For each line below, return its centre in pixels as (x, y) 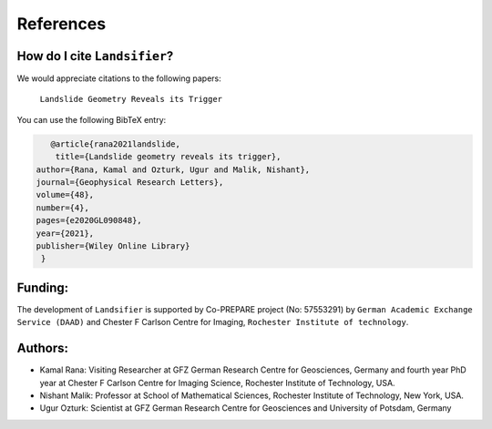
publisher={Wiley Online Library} (113, 245)
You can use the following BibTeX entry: (92, 119)
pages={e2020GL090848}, (89, 220)
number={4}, (63, 208)
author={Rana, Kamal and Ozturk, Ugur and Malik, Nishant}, (173, 169)
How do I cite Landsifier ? (95, 56)
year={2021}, (65, 233)
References (61, 24)
